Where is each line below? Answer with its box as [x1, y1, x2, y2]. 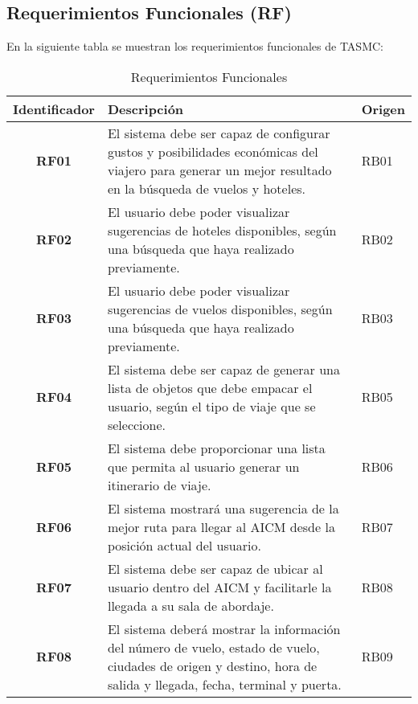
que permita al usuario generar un [107, 456, 300, 476]
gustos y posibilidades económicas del [107, 141, 318, 161]
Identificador [13, 99, 95, 118]
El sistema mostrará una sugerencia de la [107, 498, 339, 518]
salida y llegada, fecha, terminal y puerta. [107, 674, 342, 694]
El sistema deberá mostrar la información [107, 619, 341, 638]
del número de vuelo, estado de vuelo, [107, 637, 320, 657]
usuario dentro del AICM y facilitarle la [107, 577, 332, 596]
